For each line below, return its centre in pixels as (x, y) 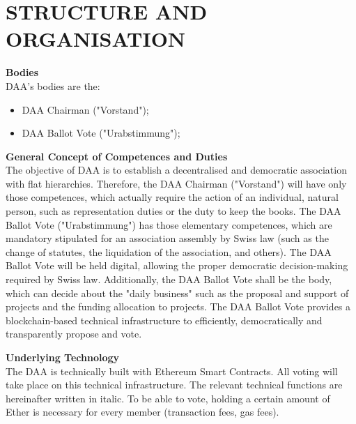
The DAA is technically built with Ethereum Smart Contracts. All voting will (172, 371)
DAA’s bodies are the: (53, 85)
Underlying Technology (63, 357)
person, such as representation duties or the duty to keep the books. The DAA (173, 211)
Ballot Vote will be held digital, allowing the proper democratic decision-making (177, 265)
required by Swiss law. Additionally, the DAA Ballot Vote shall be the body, (169, 279)
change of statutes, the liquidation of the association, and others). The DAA (169, 251)
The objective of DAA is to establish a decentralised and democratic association (176, 170)
